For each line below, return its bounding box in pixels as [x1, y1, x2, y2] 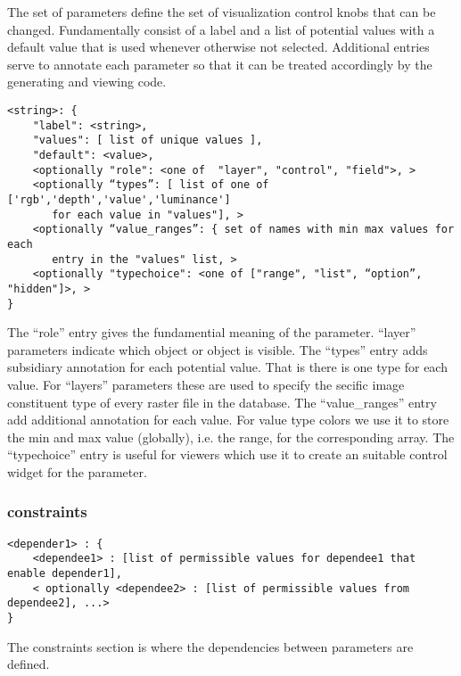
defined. [7, 655, 50, 673]
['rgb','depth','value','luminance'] [7, 193, 231, 206]
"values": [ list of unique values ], [32, 134, 263, 147]
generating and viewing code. [7, 72, 167, 91]
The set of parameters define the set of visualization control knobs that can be [7, 3, 436, 21]
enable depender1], [7, 567, 122, 581]
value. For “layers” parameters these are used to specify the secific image [7, 375, 405, 393]
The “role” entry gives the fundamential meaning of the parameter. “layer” [7, 323, 416, 342]
